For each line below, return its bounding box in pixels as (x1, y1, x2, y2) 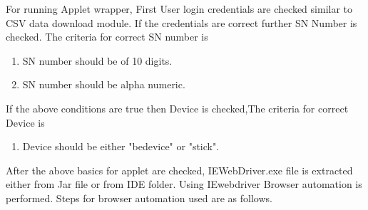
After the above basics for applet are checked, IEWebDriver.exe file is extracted (6, 162, 353, 177)
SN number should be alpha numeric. (22, 77, 185, 92)
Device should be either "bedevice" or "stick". (22, 139, 220, 154)
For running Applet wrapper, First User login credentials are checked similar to (6, 1, 353, 16)
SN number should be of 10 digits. (22, 53, 173, 68)
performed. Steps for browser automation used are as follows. (6, 190, 272, 205)
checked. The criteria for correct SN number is (6, 29, 208, 44)
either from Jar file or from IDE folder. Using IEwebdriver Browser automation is (6, 177, 362, 191)
